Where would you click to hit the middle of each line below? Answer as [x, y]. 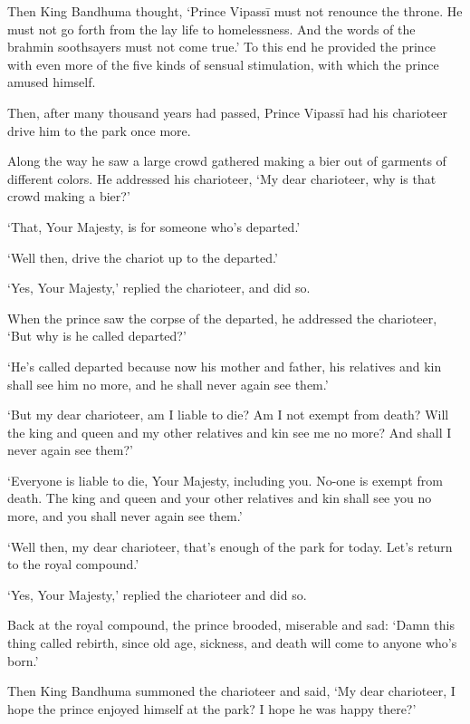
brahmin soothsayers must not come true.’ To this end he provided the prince [222, 47]
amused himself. [52, 82]
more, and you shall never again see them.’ [125, 516]
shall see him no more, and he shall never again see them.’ [168, 384]
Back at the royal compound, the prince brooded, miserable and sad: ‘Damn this [231, 625]
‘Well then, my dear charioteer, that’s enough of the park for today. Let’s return [230, 546]
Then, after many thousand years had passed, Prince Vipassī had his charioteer [227, 112]
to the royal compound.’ [73, 564]
